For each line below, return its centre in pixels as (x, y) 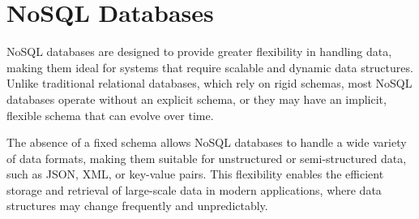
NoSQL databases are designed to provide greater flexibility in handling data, (199, 52)
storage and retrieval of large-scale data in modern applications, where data (194, 189)
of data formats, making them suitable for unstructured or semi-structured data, (207, 158)
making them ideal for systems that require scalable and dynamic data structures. (210, 67)
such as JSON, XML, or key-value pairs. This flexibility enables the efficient (195, 174)
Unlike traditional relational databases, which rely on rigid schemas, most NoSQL (209, 83)
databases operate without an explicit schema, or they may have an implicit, (197, 99)
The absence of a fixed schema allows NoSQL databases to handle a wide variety (207, 142)
